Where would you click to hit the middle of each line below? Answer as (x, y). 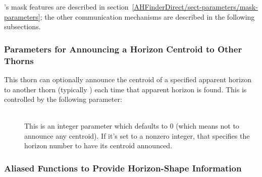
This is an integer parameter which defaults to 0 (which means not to (132, 126)
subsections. (22, 26)
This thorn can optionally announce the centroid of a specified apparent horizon (128, 79)
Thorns (19, 60)
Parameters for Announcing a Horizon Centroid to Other (123, 49)
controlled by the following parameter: (63, 99)
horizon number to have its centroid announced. (98, 145)
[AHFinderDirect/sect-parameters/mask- (195, 7)
